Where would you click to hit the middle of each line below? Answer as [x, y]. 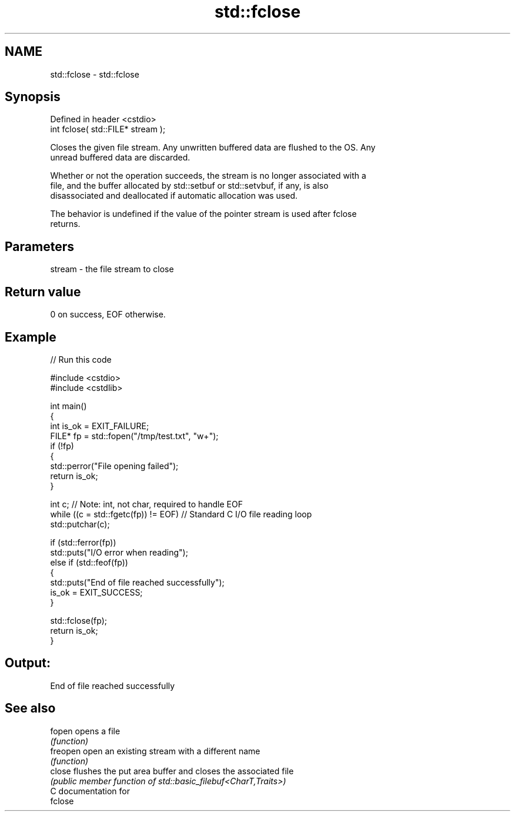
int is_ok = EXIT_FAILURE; [100, 426]
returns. [65, 224]
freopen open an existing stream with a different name [155, 751]
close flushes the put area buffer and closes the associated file [172, 771]
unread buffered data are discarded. [120, 158]
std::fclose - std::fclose [95, 74]
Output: [28, 663]
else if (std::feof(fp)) [89, 562]
